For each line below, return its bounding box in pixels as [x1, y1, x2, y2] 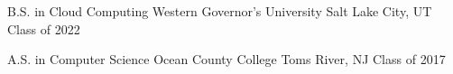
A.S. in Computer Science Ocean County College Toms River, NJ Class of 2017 [7, 50, 446, 69]
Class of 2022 [7, 19, 80, 38]
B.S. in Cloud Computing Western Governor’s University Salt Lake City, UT [7, 2, 432, 20]
